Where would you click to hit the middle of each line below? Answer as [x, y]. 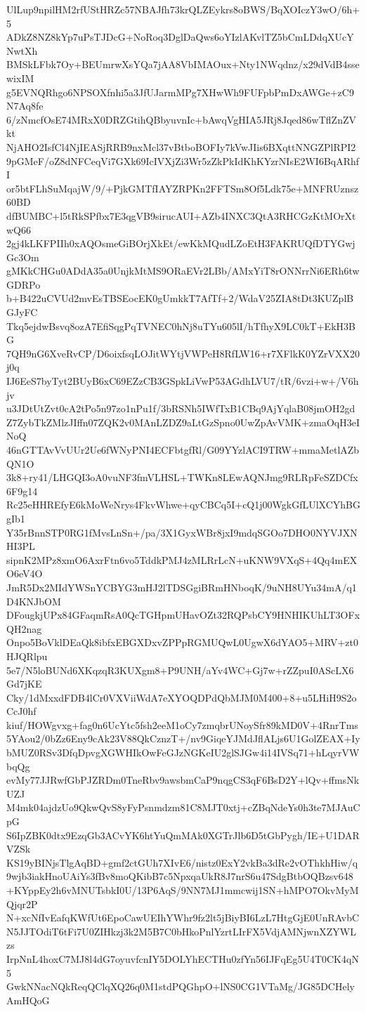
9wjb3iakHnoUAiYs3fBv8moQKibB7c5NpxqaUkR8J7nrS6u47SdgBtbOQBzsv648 [180, 876]
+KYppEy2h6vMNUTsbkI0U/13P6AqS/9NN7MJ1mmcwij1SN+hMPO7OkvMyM [183, 890]
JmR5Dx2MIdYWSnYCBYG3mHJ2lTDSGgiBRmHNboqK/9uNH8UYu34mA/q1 [182, 587]
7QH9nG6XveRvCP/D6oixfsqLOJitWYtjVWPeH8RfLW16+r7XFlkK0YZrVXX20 [183, 353]
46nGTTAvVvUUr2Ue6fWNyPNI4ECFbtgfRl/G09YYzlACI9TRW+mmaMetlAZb [183, 449]
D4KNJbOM [34, 601]
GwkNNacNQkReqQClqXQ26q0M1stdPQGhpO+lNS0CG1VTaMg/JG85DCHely [181, 986]
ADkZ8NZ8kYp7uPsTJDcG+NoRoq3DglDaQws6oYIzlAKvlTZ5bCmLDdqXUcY [180, 37]
